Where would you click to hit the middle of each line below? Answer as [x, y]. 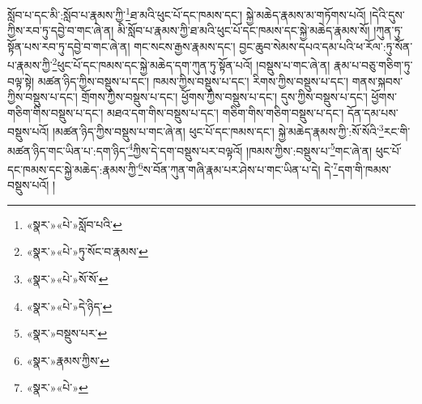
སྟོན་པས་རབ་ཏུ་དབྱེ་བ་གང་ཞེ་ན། [69, 46]
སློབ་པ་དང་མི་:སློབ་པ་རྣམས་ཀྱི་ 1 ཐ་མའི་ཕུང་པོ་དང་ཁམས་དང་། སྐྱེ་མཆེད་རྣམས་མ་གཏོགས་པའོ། [187, 13]
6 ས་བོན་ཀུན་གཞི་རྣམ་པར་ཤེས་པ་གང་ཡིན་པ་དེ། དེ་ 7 [238, 168]
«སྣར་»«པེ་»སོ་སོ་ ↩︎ [67, 279]
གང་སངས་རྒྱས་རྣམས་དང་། [185, 46]
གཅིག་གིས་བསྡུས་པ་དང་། [55, 112]
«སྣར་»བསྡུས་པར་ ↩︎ [67, 333]
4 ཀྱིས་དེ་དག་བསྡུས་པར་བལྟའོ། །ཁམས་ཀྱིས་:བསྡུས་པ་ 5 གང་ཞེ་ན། [250, 149]
